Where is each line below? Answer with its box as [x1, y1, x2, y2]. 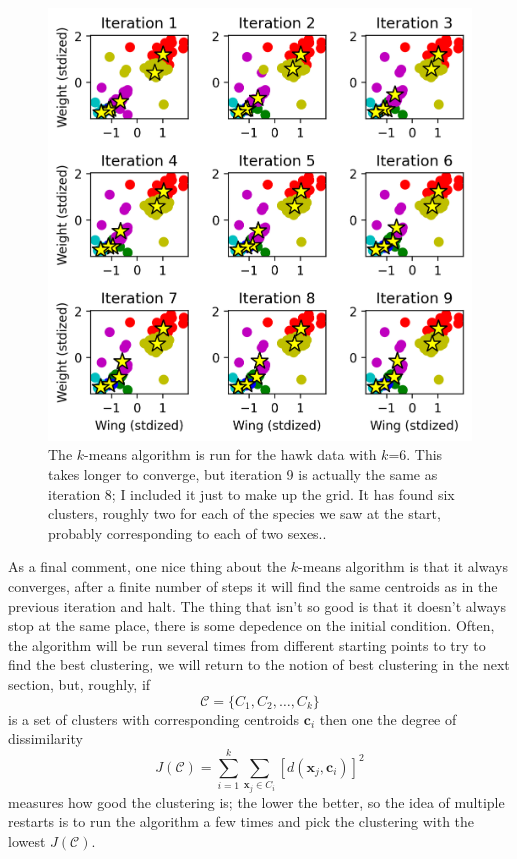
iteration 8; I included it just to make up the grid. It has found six [48, 483, 455, 504]
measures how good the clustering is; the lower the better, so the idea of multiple [8, 791, 505, 812]
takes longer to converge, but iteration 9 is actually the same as [48, 464, 438, 485]
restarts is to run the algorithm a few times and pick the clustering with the [8, 811, 475, 832]
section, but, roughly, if [8, 674, 151, 694]
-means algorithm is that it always [298, 556, 508, 577]
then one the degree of [319, 708, 457, 729]
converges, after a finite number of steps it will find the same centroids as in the [8, 576, 498, 597]
